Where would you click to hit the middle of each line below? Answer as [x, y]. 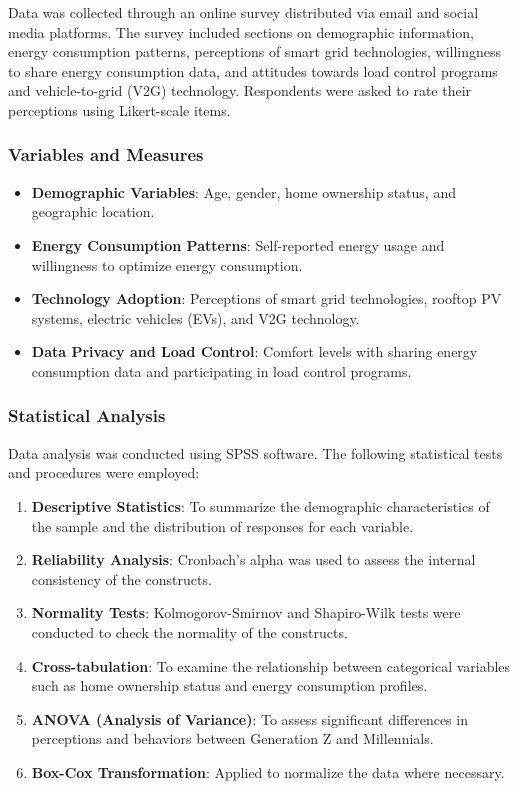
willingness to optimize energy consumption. [167, 264]
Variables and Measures [106, 154]
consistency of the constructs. [121, 578]
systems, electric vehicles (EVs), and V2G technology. [195, 317]
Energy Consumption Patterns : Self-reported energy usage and [238, 244]
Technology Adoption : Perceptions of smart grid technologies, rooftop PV [266, 298]
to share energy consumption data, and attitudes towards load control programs [253, 70]
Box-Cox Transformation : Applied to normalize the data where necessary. [268, 771]
